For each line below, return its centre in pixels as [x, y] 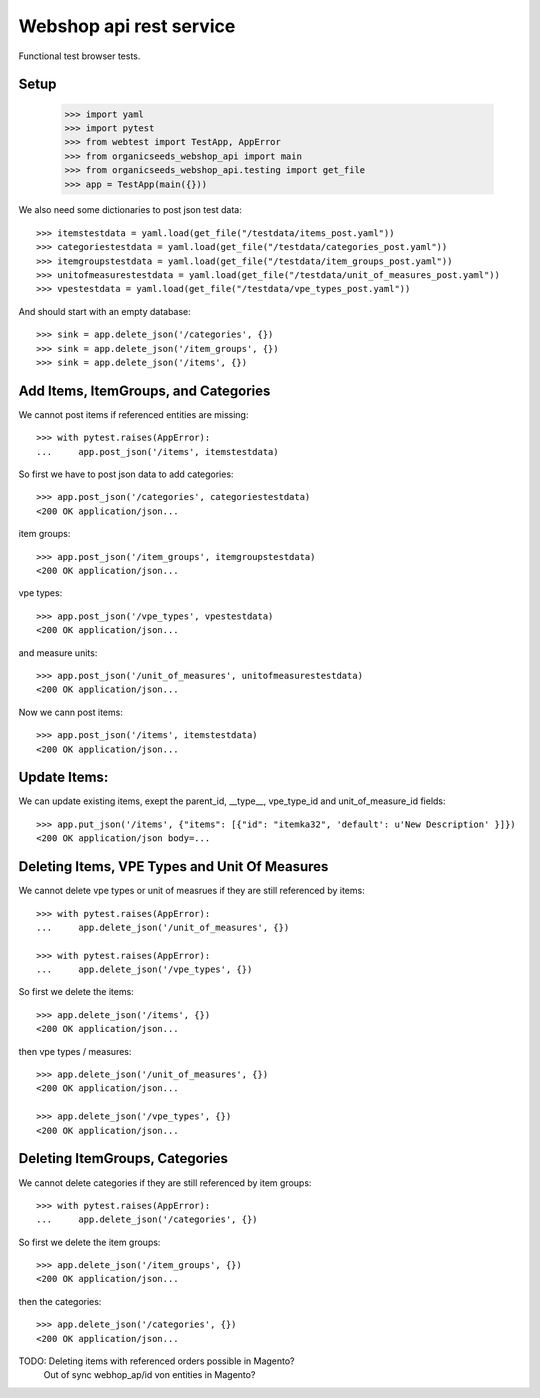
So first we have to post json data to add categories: [126, 474]
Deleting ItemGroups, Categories [123, 1158]
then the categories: [60, 1301]
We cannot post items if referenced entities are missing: [133, 414]
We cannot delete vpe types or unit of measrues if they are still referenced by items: [191, 891]
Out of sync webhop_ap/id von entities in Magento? [149, 1375]
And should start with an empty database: [105, 311]
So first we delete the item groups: [89, 1242]
